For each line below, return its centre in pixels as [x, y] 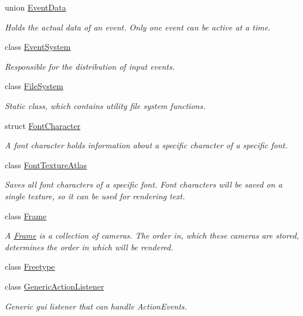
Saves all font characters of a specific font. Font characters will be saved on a [144, 184]
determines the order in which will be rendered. [89, 247]
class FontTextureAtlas [46, 164]
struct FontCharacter [43, 125]
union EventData [35, 7]
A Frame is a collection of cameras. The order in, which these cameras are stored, [152, 235]
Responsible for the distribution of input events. [90, 66]
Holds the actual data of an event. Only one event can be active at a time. [138, 27]
